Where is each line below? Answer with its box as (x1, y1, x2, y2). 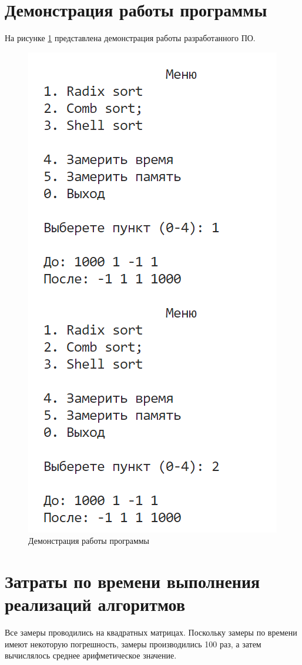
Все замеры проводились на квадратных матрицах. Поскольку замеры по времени (5, 626, 297, 639)
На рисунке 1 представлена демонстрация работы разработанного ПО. (5, 32, 256, 44)
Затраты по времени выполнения (5, 569, 260, 593)
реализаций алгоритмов (5, 592, 186, 616)
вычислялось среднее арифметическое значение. (5, 649, 177, 661)
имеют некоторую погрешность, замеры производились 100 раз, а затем (5, 637, 261, 650)
